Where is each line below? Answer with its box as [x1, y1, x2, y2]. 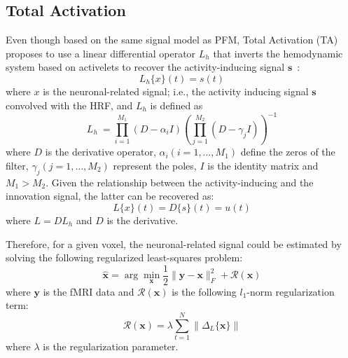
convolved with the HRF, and [6, 97, 133, 112]
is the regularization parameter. [43, 339, 179, 354]
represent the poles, [113, 158, 197, 172]
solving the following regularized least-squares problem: [6, 250, 243, 265]
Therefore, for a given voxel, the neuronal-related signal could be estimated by [6, 236, 342, 251]
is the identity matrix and [207, 158, 319, 172]
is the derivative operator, [45, 144, 156, 159]
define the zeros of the [240, 144, 335, 159]
